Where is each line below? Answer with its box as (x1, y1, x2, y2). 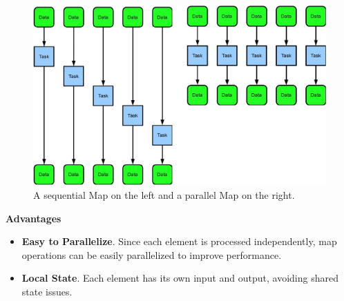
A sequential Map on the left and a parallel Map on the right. (33, 188, 295, 202)
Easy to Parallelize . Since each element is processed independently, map (21, 234, 337, 249)
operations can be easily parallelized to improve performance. (21, 247, 282, 262)
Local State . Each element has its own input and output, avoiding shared (21, 271, 338, 285)
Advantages (6, 211, 61, 225)
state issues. (21, 284, 73, 298)
